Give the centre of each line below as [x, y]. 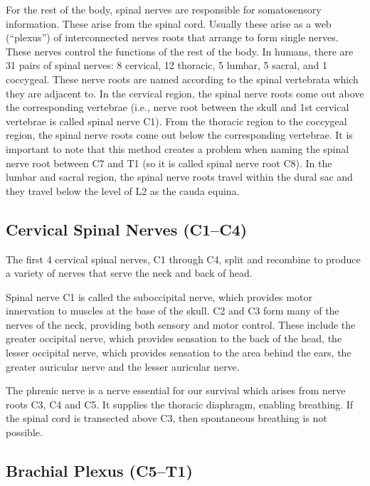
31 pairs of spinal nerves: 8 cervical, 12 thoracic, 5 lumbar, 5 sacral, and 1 [167, 65]
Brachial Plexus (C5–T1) [99, 471]
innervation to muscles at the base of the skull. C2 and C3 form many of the [173, 311]
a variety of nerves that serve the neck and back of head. [129, 273]
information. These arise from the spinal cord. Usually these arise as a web [169, 23]
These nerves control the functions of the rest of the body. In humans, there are [180, 51]
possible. [24, 432]
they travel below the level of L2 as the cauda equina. [123, 190]
